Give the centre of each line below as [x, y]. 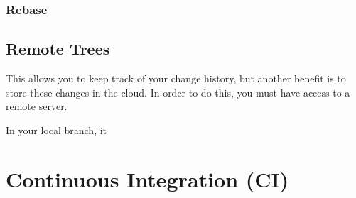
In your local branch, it [56, 130]
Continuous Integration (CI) [147, 178]
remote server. [37, 106]
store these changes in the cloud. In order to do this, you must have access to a [178, 92]
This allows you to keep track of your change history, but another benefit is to [176, 78]
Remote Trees [58, 49]
